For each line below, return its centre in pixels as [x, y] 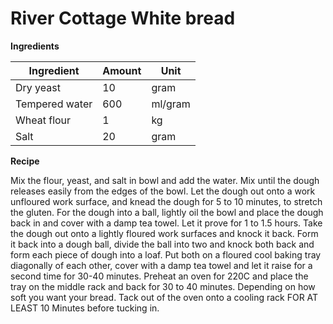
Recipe [25, 161]
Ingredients [35, 46]
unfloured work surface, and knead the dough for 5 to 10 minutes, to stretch [166, 201]
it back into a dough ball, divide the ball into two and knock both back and [162, 244]
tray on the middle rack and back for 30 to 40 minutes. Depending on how [163, 286]
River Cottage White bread [123, 18]
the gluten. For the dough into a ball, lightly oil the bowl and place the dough [167, 212]
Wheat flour [43, 120]
